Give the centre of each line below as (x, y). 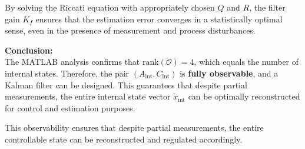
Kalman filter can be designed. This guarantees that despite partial (126, 85)
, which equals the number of (246, 62)
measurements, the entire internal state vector (88, 96)
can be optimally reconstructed (244, 96)
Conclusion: (29, 50)
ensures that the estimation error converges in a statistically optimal (159, 19)
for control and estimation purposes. (70, 107)
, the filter (267, 7)
